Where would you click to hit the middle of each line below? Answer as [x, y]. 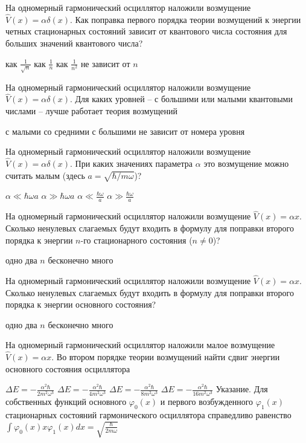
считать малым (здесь [45, 175]
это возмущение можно [246, 163]
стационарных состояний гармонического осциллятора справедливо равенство [148, 415]
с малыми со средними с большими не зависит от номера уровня [125, 131]
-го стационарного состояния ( [136, 240]
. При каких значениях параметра [131, 163]
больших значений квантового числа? [74, 43]
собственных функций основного [66, 402]
